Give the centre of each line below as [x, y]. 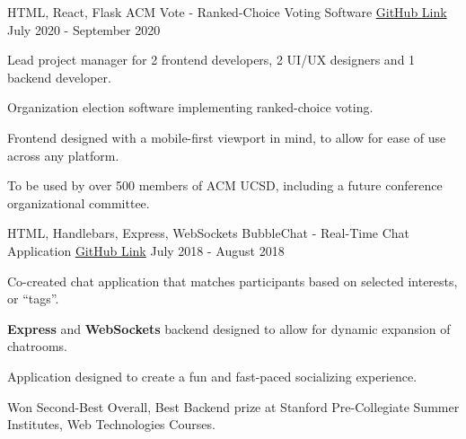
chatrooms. [38, 346]
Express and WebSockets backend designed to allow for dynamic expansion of [229, 328]
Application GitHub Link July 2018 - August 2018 [146, 250]
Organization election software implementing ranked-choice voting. [190, 107]
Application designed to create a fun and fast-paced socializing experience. [212, 376]
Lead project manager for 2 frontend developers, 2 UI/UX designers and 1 [211, 60]
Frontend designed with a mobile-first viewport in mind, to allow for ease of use [227, 137]
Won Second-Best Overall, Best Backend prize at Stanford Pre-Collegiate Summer [233, 406]
